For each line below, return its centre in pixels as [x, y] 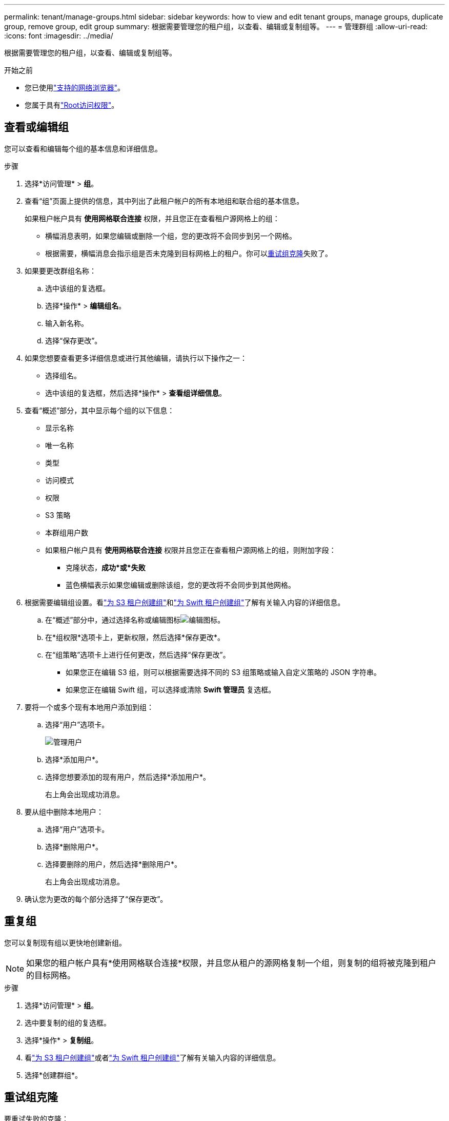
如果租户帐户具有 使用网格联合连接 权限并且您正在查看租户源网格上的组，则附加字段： [191, 550]
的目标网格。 [51, 975]
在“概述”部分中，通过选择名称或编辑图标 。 [135, 620]
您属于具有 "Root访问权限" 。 [72, 105]
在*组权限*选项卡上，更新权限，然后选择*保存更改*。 [135, 637]
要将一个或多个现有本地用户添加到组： [89, 707]
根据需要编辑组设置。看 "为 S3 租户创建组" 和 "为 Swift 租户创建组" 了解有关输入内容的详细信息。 [185, 602]
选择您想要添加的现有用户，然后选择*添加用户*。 [128, 777]
